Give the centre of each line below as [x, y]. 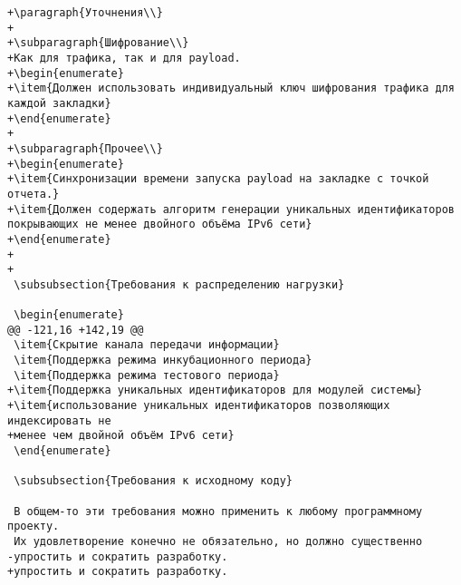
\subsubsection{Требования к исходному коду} [153, 481]
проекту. [34, 526]
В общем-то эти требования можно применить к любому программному [218, 511]
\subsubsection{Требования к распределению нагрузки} [179, 284]
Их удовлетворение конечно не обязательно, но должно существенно [218, 541]
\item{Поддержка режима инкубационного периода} [163, 361]
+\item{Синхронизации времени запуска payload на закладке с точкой [218, 179]
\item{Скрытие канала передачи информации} [147, 345]
